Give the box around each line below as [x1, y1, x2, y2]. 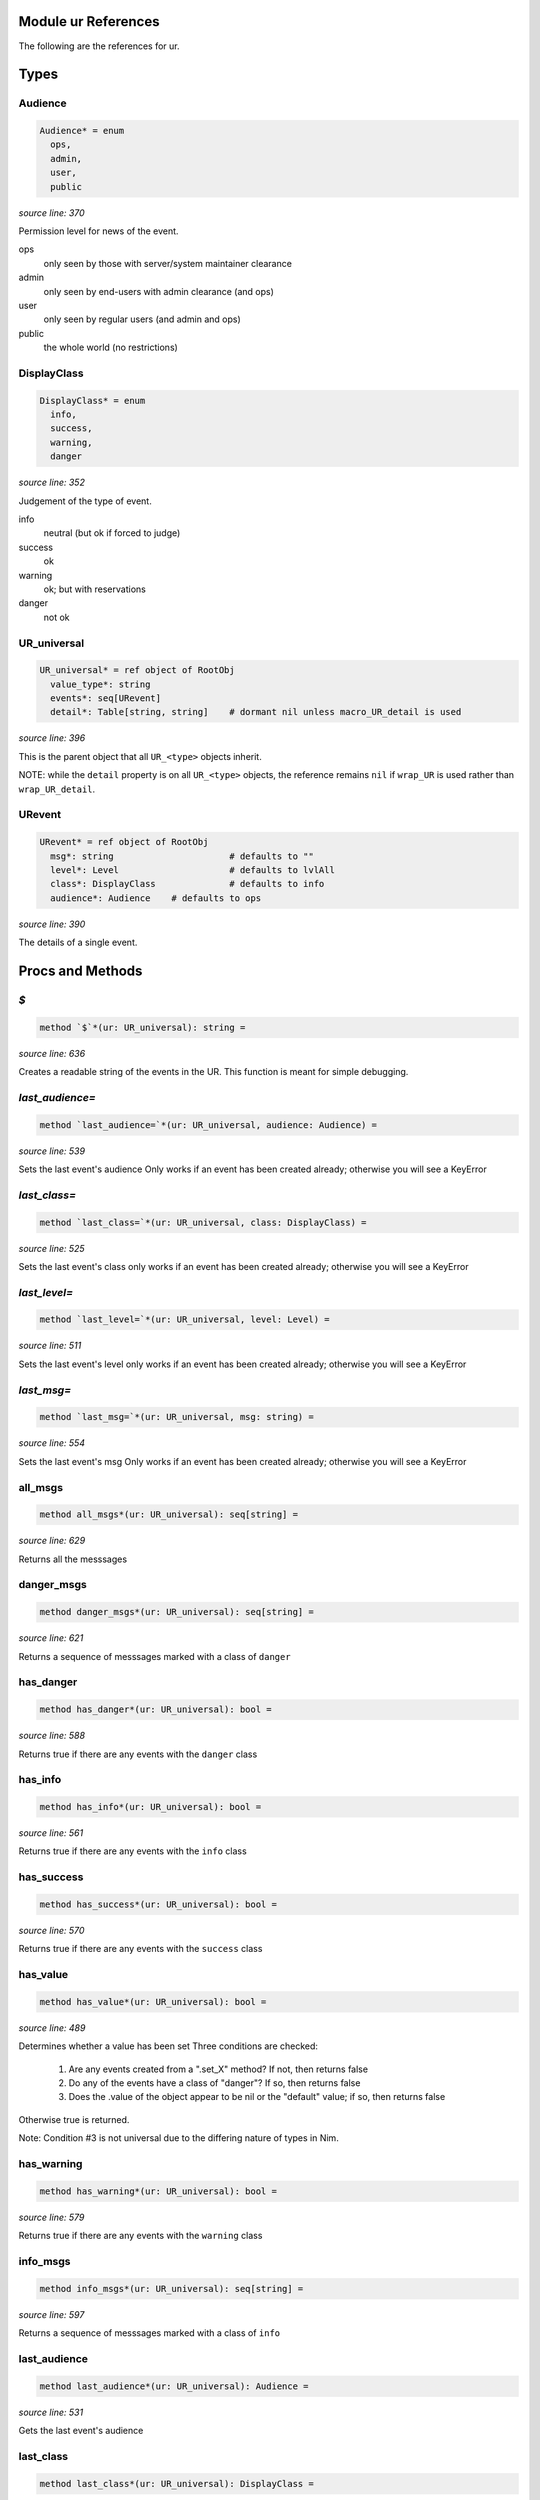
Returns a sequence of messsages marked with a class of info [18, 2327, 280, 2339]
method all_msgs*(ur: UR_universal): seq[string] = [39, 1509, 299, 1520]
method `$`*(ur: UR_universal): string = [39, 1021, 246, 1033]
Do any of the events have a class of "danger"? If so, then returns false [68, 2077, 361, 2089]
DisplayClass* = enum [39, 395, 146, 406]
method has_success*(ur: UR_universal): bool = [39, 1898, 277, 1910]
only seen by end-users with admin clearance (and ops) [43, 285, 275, 297]
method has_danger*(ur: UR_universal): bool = [39, 1704, 272, 1715]
